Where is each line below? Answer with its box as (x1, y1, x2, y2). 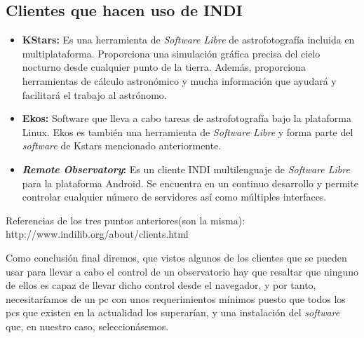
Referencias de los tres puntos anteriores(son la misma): (6, 212, 245, 227)
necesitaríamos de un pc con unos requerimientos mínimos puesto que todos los (6, 291, 346, 306)
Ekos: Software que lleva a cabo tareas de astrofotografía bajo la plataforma (22, 111, 351, 126)
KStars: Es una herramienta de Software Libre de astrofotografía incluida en (22, 32, 355, 47)
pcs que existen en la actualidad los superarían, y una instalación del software (6, 305, 340, 320)
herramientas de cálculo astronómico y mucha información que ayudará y (22, 73, 337, 88)
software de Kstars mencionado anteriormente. (22, 138, 222, 153)
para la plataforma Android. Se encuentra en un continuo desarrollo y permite (22, 175, 358, 190)
